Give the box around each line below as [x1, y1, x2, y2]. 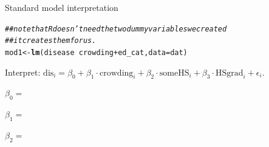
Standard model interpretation [5, 1, 118, 13]
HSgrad [216, 68, 243, 77]
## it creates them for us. [5, 36, 97, 45]
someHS [159, 68, 189, 77]
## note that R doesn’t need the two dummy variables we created [5, 24, 227, 33]
